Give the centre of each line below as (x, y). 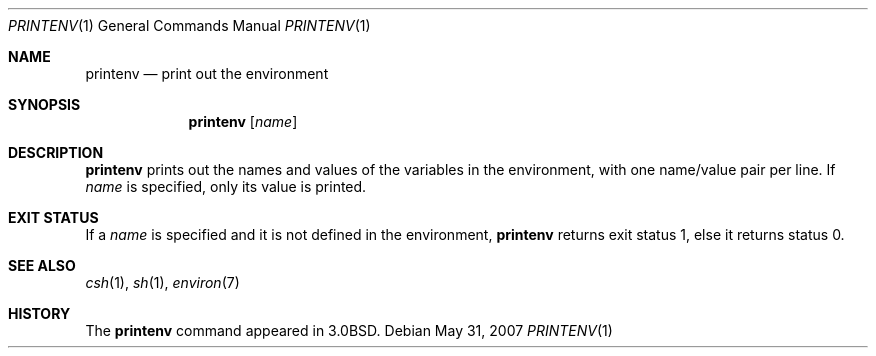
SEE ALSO (42, 265)
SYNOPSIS (44, 104)
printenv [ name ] (243, 121)
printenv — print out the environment (207, 73)
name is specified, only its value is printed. (226, 186)
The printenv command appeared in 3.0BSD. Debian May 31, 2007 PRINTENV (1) (349, 330)
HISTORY (39, 313)
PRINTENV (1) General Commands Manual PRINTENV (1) (189, 25)
